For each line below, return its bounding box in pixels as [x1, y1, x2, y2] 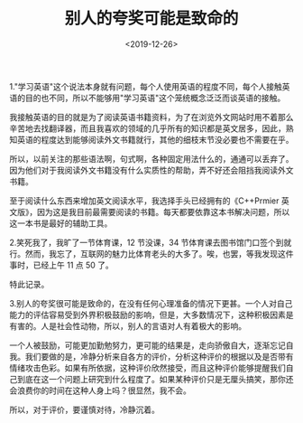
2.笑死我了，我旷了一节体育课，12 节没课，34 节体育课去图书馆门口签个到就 [9, 237, 292, 248]
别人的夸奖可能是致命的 [64, 8, 239, 29]
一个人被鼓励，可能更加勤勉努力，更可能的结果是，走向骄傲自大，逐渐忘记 [9, 340, 286, 351]
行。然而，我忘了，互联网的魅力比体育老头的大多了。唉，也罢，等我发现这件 [9, 248, 294, 258]
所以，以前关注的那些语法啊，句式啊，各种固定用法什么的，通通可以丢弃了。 [9, 153, 294, 164]
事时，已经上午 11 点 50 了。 [9, 259, 115, 270]
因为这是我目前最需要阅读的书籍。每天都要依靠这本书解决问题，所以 [36, 206, 290, 217]
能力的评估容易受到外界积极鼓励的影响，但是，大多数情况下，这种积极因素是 [9, 309, 294, 320]
